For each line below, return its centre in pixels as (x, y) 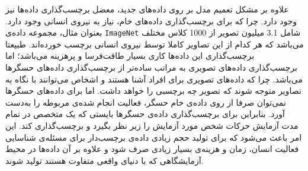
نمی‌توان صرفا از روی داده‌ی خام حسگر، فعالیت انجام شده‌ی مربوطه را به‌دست (146, 102)
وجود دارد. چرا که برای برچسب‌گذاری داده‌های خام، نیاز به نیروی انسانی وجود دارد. (151, 20)
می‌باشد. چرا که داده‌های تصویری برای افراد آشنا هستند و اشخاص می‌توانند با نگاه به (154, 79)
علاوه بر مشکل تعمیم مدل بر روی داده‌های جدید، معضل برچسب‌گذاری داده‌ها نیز (147, 9)
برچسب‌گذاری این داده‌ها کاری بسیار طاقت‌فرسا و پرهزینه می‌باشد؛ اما (130, 56)
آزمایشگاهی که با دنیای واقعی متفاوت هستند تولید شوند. (105, 160)
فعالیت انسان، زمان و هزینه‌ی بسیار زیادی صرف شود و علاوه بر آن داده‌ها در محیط (152, 149)
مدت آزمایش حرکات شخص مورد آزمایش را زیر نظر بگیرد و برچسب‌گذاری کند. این (152, 125)
